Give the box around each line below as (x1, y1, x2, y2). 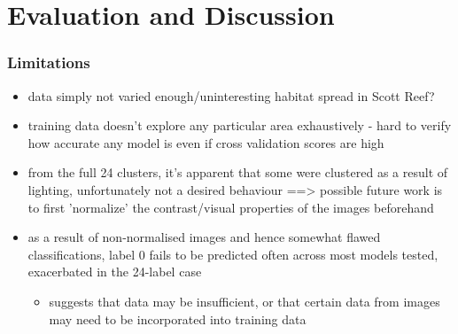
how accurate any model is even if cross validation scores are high (27, 133, 384, 151)
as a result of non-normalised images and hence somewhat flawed (27, 228, 381, 246)
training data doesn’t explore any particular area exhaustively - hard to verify (27, 116, 452, 135)
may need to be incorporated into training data (49, 309, 307, 328)
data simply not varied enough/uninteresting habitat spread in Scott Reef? (27, 86, 435, 105)
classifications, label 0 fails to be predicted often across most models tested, (27, 245, 439, 263)
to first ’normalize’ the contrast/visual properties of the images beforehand (27, 198, 434, 216)
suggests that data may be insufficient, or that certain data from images (49, 291, 440, 310)
